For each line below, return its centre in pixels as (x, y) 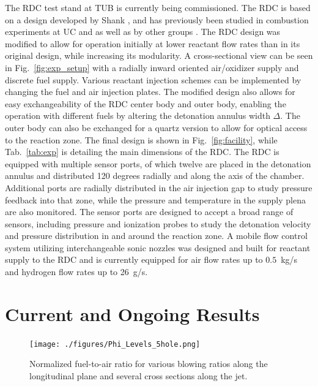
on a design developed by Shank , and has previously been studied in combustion (157, 19)
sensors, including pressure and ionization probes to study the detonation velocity (158, 223)
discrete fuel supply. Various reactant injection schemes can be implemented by (153, 79)
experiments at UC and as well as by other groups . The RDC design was (143, 32)
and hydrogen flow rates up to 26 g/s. (76, 272)
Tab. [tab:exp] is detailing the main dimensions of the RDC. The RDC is (142, 152)
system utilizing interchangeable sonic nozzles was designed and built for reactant (158, 247)
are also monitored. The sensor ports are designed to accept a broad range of (149, 212)
